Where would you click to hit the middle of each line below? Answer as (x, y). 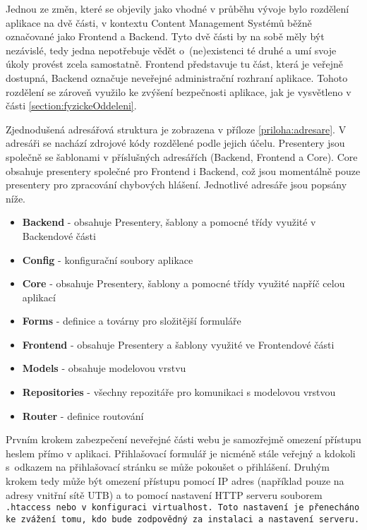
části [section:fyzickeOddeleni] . (71, 106)
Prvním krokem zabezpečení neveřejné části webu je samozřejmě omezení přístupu (183, 439)
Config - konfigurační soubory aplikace (108, 259)
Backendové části (59, 235)
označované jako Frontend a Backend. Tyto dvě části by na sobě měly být (165, 36)
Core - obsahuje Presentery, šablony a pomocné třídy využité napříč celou (183, 283)
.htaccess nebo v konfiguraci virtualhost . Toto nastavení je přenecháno (183, 508)
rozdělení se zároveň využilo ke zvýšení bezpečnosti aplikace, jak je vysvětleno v (179, 91)
